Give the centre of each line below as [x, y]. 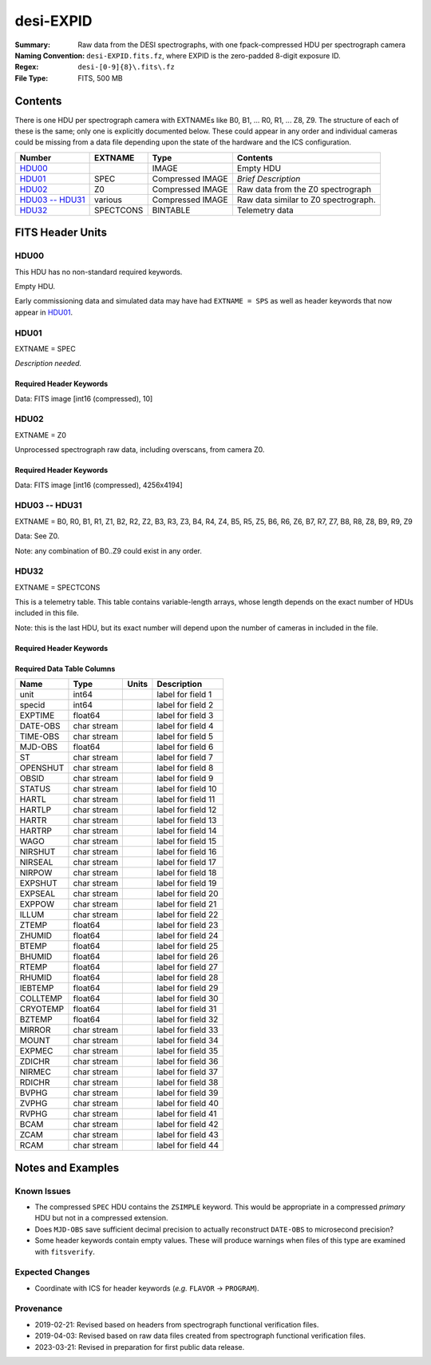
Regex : [27, 67]
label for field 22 [188, 915]
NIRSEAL [36, 863]
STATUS [35, 789]
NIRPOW [36, 873]
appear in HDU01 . [44, 312]
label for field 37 [188, 1072]
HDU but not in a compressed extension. [101, 1218]
